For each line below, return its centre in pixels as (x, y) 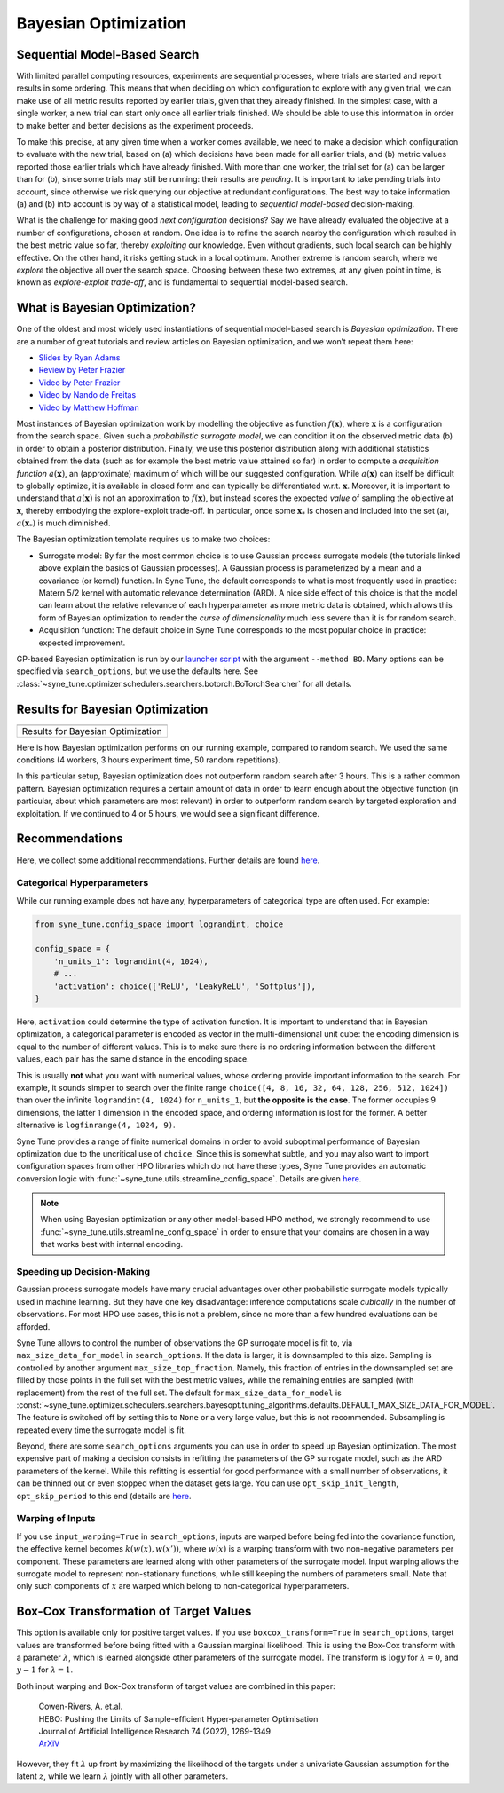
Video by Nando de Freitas (87, 395)
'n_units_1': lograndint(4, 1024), (131, 961)
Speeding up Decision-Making (83, 1272)
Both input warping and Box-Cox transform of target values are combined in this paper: (176, 1686)
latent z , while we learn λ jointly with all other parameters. (122, 1776)
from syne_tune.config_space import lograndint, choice (159, 924)
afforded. (33, 1326)
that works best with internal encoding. (112, 1244)
